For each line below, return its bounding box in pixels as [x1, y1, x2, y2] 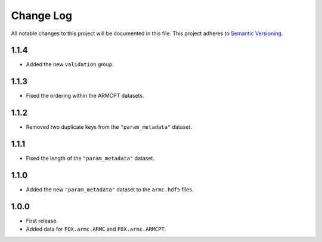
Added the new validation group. [26, 61, 114, 68]
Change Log [11, 9, 73, 22]
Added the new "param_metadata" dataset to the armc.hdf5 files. [26, 186, 194, 193]
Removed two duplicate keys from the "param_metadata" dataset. [26, 123, 192, 131]
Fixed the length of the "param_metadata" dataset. [26, 155, 155, 162]
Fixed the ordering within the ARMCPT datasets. [26, 92, 144, 100]
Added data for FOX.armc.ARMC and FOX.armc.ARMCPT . [26, 225, 166, 232]
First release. [26, 217, 58, 224]
